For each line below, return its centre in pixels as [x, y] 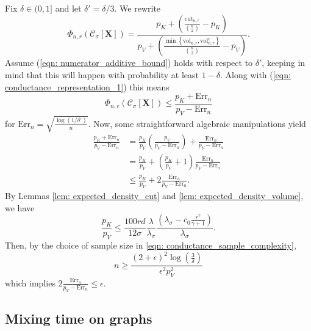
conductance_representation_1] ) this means [87, 86]
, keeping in [284, 63]
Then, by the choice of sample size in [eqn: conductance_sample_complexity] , [151, 245]
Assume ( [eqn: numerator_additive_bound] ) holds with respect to [129, 63]
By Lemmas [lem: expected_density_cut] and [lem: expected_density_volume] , [154, 196]
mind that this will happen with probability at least [102, 75]
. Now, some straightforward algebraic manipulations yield [197, 123]
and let [68, 8]
